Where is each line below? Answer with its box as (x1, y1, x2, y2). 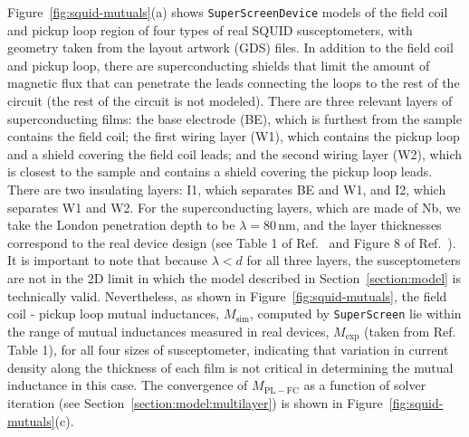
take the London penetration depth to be (7, 215, 235, 234)
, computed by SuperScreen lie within (250, 304, 462, 323)
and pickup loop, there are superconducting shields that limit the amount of (7, 55, 430, 74)
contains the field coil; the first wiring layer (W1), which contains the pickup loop (7, 127, 460, 146)
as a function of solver (303, 375, 426, 394)
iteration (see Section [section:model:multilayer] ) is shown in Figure (7, 394, 383, 413)
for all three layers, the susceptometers (246, 251, 461, 270)
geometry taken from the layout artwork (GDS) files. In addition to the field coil (7, 38, 454, 57)
